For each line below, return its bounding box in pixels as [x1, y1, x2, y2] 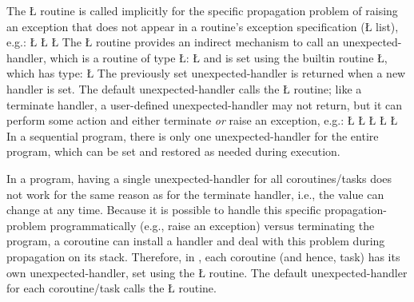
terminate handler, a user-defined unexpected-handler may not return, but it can [6, 96, 403, 113]
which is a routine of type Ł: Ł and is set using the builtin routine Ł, [50, 49, 388, 66]
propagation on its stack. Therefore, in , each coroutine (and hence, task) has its [6, 248, 400, 264]
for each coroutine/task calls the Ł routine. [6, 280, 217, 296]
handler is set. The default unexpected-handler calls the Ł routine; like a [6, 80, 362, 97]
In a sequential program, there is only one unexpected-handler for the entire [6, 127, 379, 144]
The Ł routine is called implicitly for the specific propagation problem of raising [6, 2, 398, 18]
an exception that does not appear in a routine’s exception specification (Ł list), [6, 18, 399, 34]
